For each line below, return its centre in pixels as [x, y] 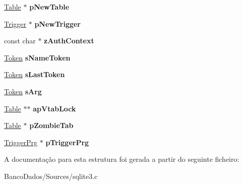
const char [20, 41]
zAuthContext [69, 41]
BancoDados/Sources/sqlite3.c [51, 176]
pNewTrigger [58, 23]
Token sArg [23, 91]
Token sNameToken [37, 57]
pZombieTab [51, 125]
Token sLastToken [35, 74]
